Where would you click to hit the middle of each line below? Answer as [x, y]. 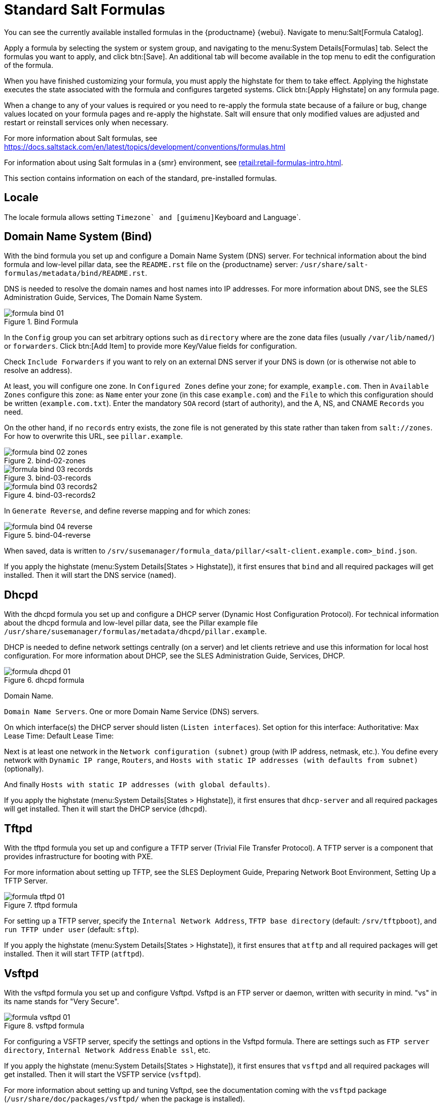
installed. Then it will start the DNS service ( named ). [90, 575]
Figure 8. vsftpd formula [44, 1025]
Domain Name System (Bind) [78, 237]
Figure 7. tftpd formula [41, 905]
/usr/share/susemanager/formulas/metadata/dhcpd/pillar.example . [136, 632]
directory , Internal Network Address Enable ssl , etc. [107, 1050]
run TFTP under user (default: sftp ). [71, 930]
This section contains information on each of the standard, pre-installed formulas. [141, 178]
